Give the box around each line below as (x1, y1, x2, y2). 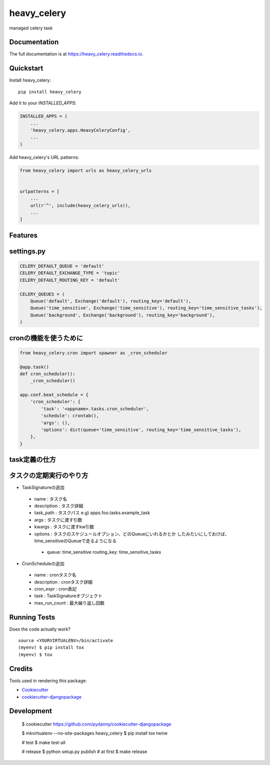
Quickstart (9, 64, 43, 72)
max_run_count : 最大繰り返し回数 (34, 600, 105, 606)
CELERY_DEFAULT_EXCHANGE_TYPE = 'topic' (19, 270, 120, 276)
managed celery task (9, 25, 53, 31)
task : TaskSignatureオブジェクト (34, 593, 102, 599)
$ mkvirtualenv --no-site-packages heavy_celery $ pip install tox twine (21, 730, 167, 737)
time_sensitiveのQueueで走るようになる (34, 538, 117, 544)
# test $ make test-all (21, 740, 66, 746)
